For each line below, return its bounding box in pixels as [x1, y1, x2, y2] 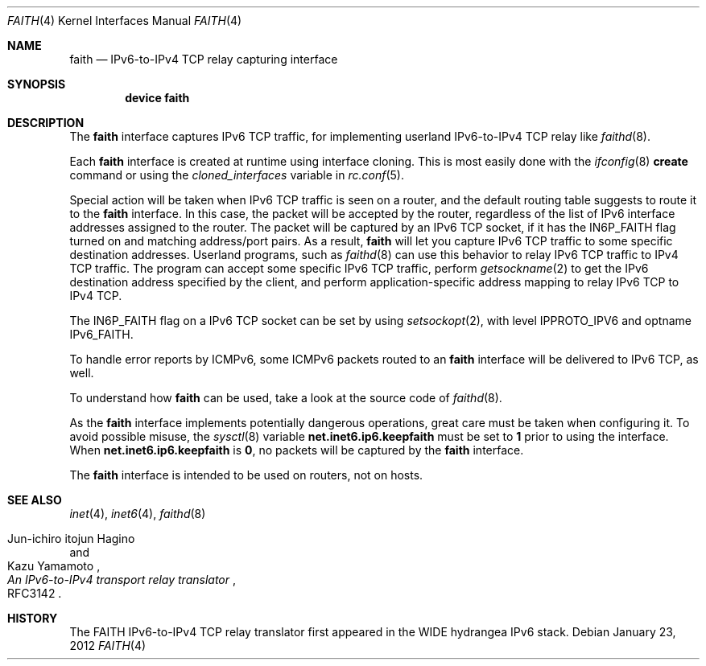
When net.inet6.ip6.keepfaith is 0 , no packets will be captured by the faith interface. [69, 443, 524, 457]
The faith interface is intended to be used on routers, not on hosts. [69, 468, 423, 482]
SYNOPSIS [7, 77, 66, 91]
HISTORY [7, 611, 58, 625]
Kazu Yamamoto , [7, 559, 101, 573]
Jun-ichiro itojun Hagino [7, 532, 135, 545]
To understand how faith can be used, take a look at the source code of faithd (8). [69, 391, 502, 405]
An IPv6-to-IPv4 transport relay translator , [7, 573, 237, 586]
